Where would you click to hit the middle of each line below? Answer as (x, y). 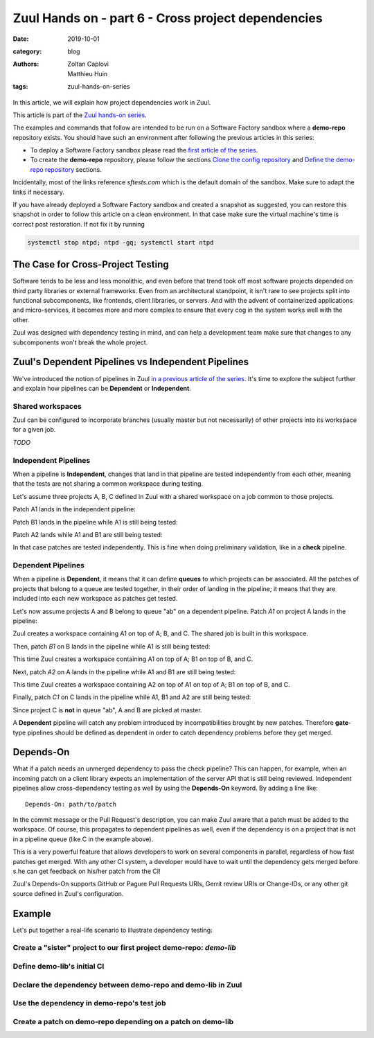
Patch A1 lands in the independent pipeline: (74, 509)
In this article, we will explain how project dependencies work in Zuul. (112, 102)
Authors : (26, 64)
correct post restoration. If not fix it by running (79, 224)
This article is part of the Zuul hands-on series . (80, 115)
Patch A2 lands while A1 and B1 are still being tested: (88, 534)
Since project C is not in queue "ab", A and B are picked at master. (107, 710)
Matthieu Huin (88, 73)
